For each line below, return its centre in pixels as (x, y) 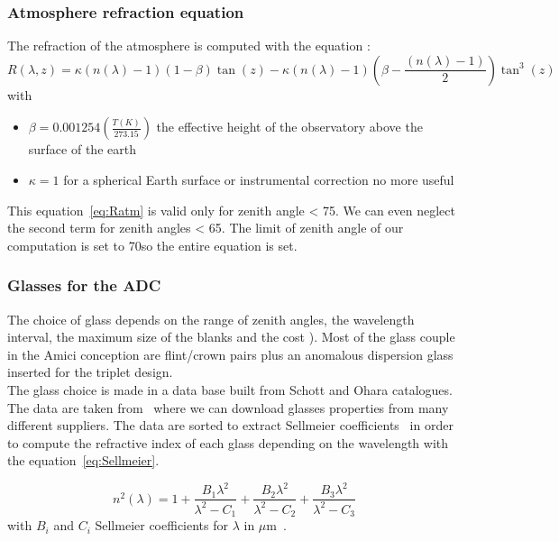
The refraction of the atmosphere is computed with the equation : (189, 46)
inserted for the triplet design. (90, 372)
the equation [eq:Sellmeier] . (83, 460)
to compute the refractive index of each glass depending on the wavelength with (228, 442)
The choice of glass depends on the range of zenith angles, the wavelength (211, 319)
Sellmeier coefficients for (161, 525)
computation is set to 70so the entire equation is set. (152, 245)
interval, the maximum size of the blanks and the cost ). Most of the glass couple (231, 337)
